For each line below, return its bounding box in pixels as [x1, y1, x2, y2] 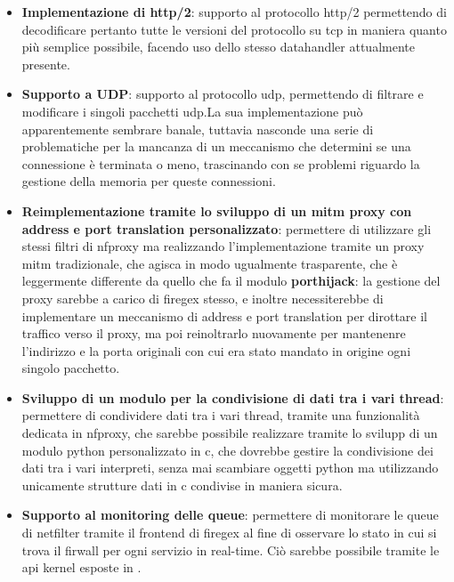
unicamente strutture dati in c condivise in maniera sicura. [21, 475, 343, 494]
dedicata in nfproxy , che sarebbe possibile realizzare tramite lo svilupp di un [21, 424, 438, 442]
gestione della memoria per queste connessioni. [21, 172, 276, 190]
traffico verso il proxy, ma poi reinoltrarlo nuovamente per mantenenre [21, 324, 406, 343]
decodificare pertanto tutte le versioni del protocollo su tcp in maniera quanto [21, 20, 447, 38]
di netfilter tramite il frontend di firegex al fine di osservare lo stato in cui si [21, 523, 437, 542]
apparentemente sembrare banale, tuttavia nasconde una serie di [21, 119, 374, 138]
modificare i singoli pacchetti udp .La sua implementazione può [21, 101, 363, 120]
